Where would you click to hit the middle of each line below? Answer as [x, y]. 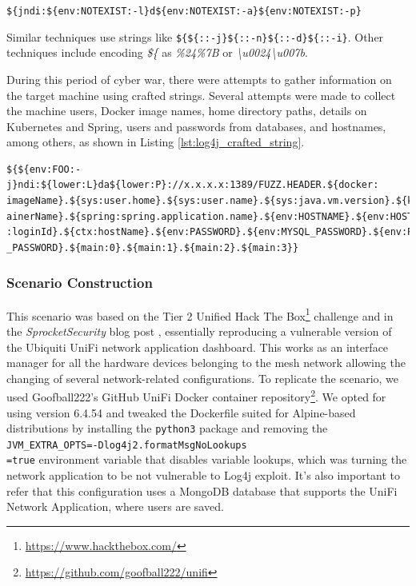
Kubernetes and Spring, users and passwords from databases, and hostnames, [196, 126]
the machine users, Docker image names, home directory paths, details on [187, 111]
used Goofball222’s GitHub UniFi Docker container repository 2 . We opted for [196, 395]
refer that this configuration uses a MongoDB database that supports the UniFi [202, 490]
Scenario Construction [80, 283]
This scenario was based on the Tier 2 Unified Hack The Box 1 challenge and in [200, 314]
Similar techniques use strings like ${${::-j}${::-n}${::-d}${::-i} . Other [195, 36]
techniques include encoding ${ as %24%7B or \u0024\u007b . [157, 52]
